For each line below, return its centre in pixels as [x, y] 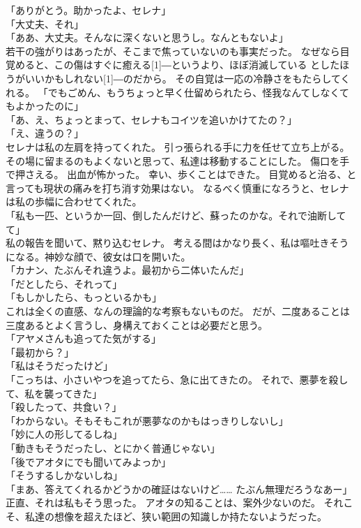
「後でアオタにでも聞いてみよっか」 [89, 461]
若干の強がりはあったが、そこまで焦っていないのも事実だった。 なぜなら [173, 51]
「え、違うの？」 [45, 133]
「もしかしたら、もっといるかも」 [84, 297]
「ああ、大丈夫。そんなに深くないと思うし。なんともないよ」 [147, 37]
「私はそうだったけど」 [59, 366]
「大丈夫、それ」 [45, 23]
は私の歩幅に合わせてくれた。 [74, 201]
